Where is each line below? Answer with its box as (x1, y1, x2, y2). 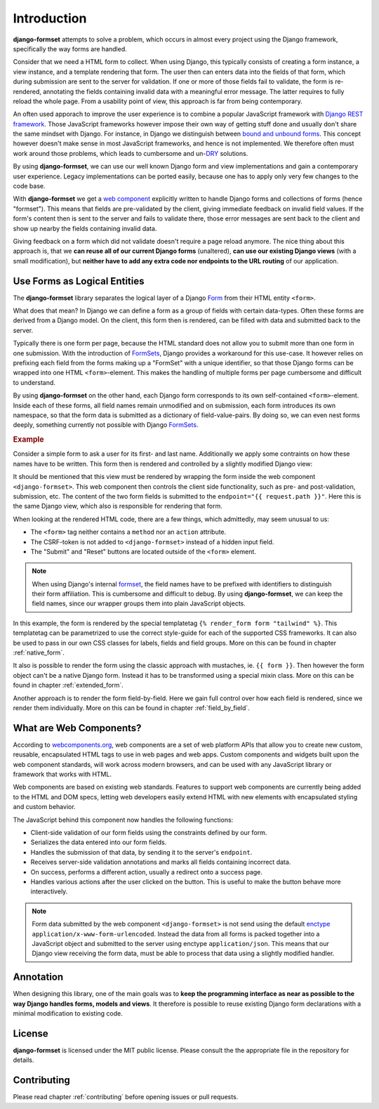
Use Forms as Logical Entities (13, 275, 145, 287)
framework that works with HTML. (13, 770, 112, 779)
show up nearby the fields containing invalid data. (13, 224, 157, 232)
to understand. (13, 378, 56, 386)
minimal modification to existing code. (13, 1009, 123, 1018)
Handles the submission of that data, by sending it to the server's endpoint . (30, 848, 253, 856)
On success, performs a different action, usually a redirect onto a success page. (30, 867, 263, 876)
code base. (13, 182, 46, 190)
